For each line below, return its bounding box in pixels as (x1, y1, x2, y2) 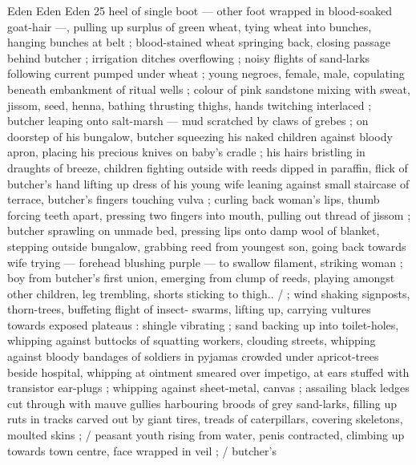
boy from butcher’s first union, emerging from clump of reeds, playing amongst (7, 269, 395, 286)
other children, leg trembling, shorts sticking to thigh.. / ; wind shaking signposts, (7, 285, 410, 301)
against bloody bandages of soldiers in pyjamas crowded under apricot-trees (7, 348, 379, 365)
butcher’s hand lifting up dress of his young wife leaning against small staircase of (7, 175, 410, 192)
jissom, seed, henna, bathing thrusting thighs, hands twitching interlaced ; (7, 96, 372, 113)
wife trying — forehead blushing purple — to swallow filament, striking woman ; (7, 253, 403, 270)
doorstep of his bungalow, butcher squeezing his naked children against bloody (7, 127, 393, 144)
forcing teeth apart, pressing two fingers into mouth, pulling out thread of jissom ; (7, 206, 411, 223)
